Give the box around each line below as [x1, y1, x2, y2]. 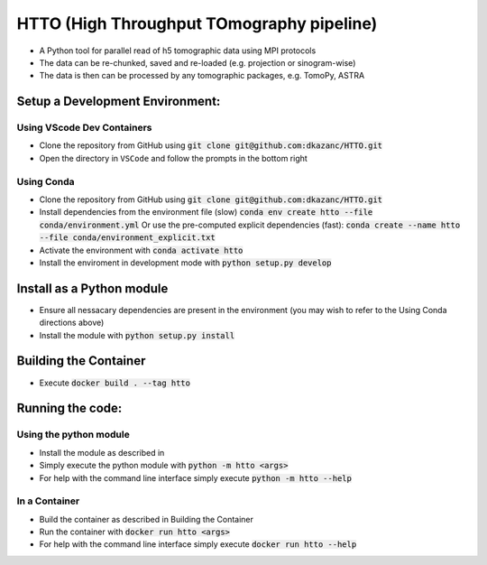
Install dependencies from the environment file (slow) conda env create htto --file [39, 207, 373, 218]
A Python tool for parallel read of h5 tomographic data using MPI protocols [39, 45, 317, 56]
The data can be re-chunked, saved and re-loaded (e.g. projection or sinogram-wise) [39, 57, 356, 68]
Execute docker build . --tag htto [39, 377, 191, 388]
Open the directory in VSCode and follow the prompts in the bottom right [39, 153, 308, 163]
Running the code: [16, 401, 123, 416]
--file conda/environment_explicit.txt [39, 233, 216, 243]
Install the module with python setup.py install [39, 329, 235, 340]
